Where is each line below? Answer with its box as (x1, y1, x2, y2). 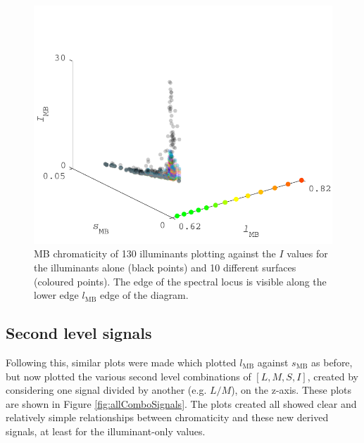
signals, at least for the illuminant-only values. (6, 424, 206, 438)
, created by (307, 368, 359, 383)
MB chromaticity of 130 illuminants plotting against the (34, 246, 276, 261)
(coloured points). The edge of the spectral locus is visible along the (34, 274, 327, 288)
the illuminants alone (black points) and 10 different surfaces (34, 260, 296, 275)
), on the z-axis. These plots (231, 383, 352, 397)
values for (287, 246, 328, 261)
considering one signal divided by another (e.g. (6, 383, 207, 397)
